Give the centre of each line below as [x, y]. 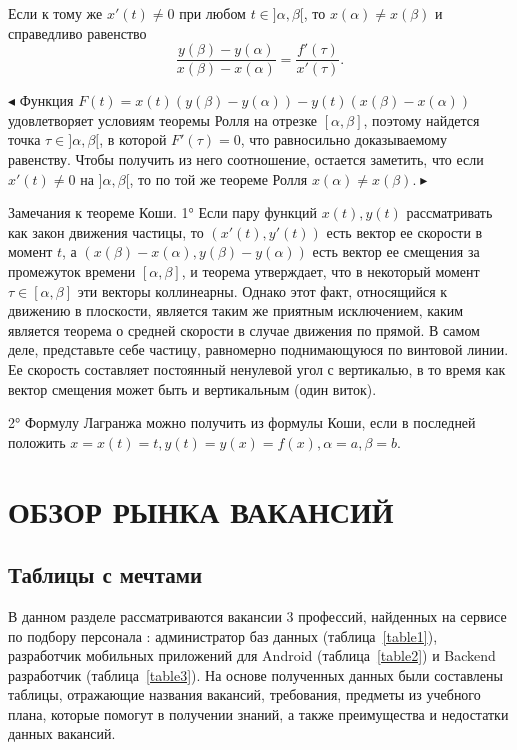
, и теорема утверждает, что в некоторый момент [330, 271]
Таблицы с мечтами [105, 574]
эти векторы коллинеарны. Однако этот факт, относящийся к [262, 290]
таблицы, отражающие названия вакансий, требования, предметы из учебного [244, 694]
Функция [46, 100]
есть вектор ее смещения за [396, 251]
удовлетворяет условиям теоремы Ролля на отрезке [163, 119]
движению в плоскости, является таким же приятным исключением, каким [236, 310]
